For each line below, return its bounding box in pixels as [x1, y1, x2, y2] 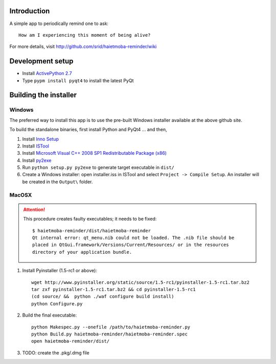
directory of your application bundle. [32, 249, 132, 255]
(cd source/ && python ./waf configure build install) [31, 294, 174, 300]
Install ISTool [22, 143, 50, 149]
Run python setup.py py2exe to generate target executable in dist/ [22, 164, 175, 171]
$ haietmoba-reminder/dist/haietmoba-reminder [32, 228, 151, 233]
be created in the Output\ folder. [22, 179, 93, 185]
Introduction [9, 7, 50, 15]
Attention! [23, 206, 45, 212]
